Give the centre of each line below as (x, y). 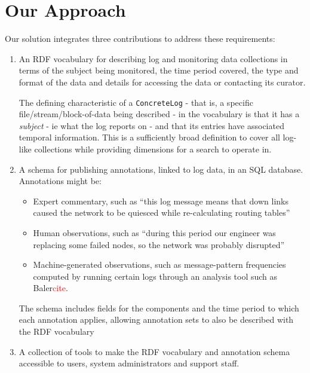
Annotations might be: (60, 181)
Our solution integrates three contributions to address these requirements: (140, 39)
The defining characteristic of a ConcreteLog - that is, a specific (136, 102)
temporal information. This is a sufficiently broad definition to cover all (149, 137)
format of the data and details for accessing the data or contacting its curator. (162, 82)
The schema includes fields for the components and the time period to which (159, 308)
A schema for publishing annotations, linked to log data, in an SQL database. (161, 169)
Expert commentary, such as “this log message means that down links (161, 201)
